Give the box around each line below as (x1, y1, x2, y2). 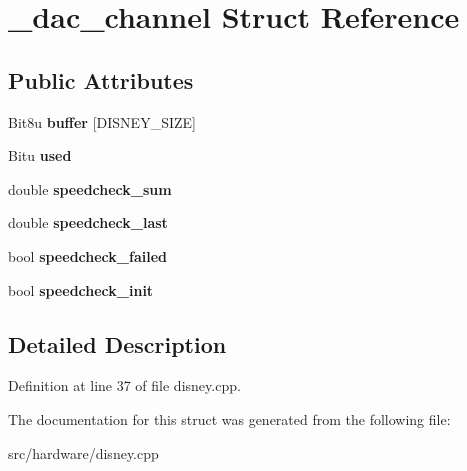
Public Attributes (8, 64, 194, 95)
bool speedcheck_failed (8, 245, 167, 266)
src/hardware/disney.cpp (8, 442, 159, 463)
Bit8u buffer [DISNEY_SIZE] (8, 111, 196, 132)
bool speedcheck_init (8, 279, 154, 300)
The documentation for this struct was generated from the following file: (8, 408, 451, 429)
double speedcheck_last (8, 212, 168, 233)
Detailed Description (8, 328, 227, 359)
